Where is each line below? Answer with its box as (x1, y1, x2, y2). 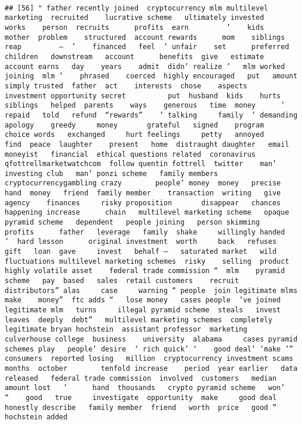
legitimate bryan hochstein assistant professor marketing (5, 325, 248, 334)
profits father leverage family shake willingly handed (5, 227, 285, 236)
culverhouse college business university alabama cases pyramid (5, 335, 298, 343)
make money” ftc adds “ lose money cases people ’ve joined (5, 296, 281, 305)
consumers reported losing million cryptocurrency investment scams (5, 354, 293, 363)
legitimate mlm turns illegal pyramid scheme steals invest (5, 306, 281, 314)
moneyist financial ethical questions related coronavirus (5, 150, 256, 158)
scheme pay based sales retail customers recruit (5, 277, 239, 285)
